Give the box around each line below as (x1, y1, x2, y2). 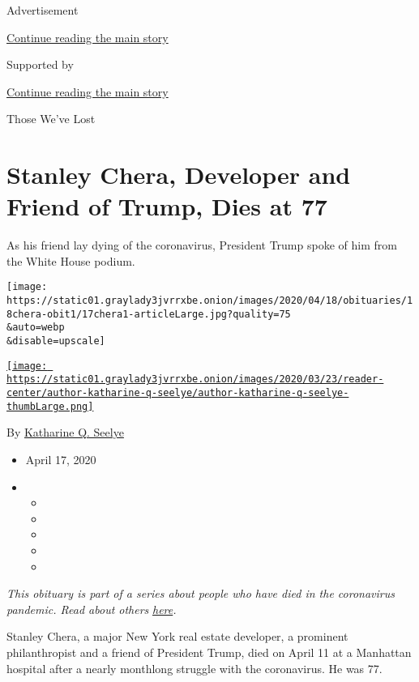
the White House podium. (6, 252, 135, 269)
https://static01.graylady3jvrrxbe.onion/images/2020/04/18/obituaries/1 (6, 295, 413, 307)
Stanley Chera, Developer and (6, 158, 351, 191)
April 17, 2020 (25, 450, 96, 467)
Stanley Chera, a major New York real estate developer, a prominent (6, 628, 348, 645)
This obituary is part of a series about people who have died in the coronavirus (6, 585, 395, 602)
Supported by (6, 56, 74, 73)
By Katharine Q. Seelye (6, 424, 124, 441)
